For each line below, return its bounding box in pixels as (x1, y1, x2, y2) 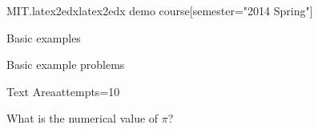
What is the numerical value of (6, 110, 159, 127)
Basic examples (6, 29, 81, 46)
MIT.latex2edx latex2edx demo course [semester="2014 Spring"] (6, 2, 313, 18)
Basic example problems (6, 56, 125, 73)
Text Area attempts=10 (6, 83, 120, 99)
